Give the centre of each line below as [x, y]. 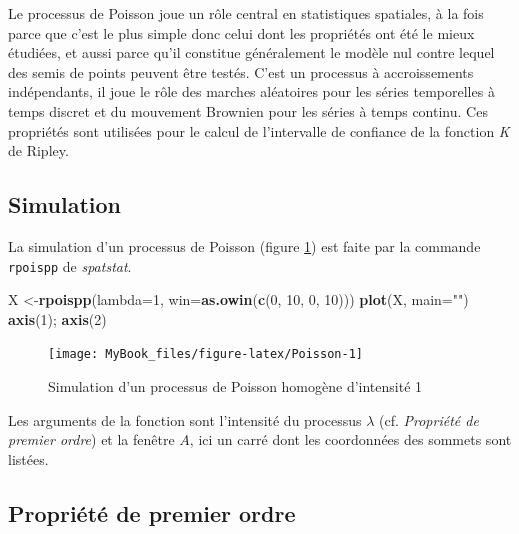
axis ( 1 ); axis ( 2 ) [57, 318]
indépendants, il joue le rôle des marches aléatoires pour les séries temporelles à [251, 91]
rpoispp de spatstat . [70, 265]
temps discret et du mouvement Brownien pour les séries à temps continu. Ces [248, 110]
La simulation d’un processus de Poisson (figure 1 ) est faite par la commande [244, 245]
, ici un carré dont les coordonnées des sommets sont [350, 439]
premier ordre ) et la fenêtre [91, 439]
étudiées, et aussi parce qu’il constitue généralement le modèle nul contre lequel [251, 52]
